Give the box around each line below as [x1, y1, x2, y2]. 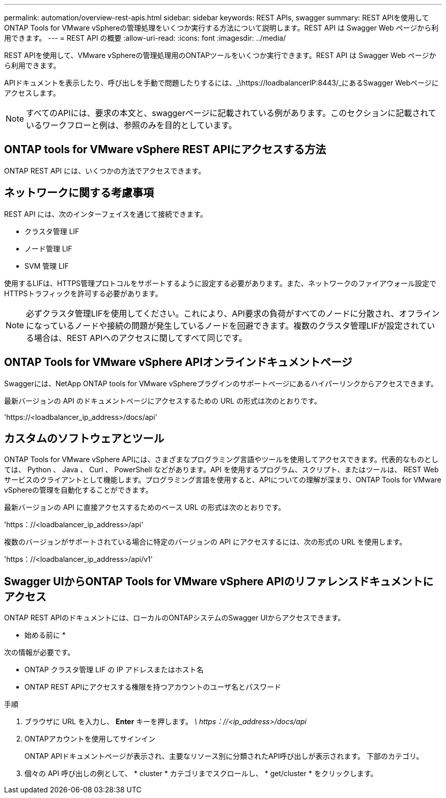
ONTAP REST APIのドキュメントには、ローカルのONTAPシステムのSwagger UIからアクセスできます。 [4, 613, 345, 622]
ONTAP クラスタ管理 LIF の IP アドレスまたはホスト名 [24, 665, 204, 674]
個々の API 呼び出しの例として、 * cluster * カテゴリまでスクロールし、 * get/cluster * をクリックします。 [24, 769, 378, 778]
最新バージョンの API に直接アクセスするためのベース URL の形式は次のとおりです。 [4, 503, 286, 512]
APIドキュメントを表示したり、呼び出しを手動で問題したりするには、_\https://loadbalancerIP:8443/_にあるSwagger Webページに [4, 78, 439, 87]
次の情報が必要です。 [4, 648, 75, 657]
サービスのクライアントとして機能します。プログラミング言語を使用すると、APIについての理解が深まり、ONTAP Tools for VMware [4, 475, 441, 484]
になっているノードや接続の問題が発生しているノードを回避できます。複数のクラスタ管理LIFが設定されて [26, 320, 427, 331]
